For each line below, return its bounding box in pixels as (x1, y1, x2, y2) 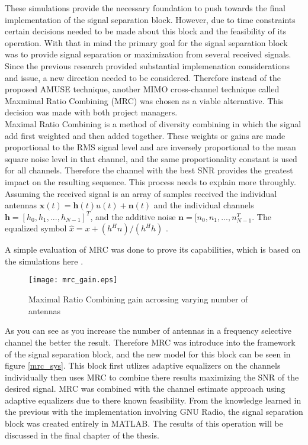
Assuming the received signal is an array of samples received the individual (5, 187, 277, 199)
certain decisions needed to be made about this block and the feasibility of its (5, 25, 287, 37)
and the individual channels (153, 199, 254, 211)
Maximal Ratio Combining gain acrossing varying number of (28, 293, 248, 305)
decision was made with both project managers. (5, 106, 178, 118)
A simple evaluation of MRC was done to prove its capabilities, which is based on (5, 243, 301, 256)
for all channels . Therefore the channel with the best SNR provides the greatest (5, 164, 293, 176)
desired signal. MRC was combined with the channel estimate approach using (5, 382, 285, 395)
